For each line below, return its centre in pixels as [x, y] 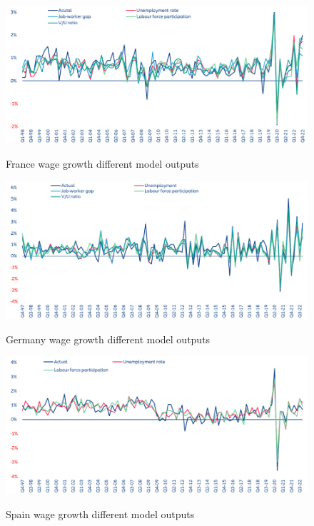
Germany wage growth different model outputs [108, 339]
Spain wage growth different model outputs [100, 514]
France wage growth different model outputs [102, 164]
